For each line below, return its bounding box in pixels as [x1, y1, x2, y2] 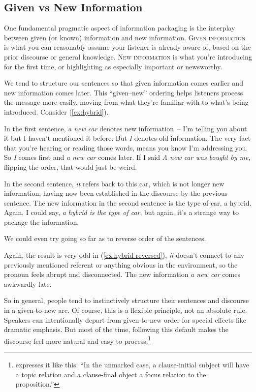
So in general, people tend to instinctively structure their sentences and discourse [4, 295, 249, 305]
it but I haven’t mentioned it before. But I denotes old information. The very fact [4, 133, 251, 143]
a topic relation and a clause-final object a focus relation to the [15, 369, 206, 379]
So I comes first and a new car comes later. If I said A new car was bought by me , [4, 152, 251, 162]
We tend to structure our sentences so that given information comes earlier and [4, 78, 243, 88]
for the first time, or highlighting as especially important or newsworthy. [4, 61, 223, 71]
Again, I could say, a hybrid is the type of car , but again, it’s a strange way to [4, 207, 239, 217]
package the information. [4, 216, 79, 227]
